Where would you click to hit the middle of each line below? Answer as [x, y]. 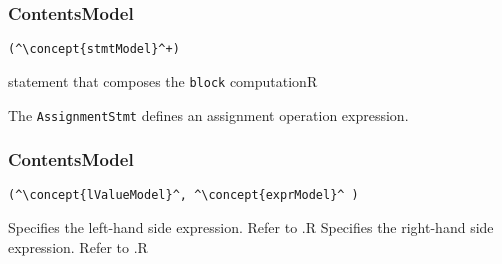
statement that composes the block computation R [163, 80]
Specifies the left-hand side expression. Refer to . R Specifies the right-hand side [251, 227]
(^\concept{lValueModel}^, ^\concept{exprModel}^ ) [183, 195]
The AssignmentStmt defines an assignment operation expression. [208, 114]
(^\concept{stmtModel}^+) [94, 49]
